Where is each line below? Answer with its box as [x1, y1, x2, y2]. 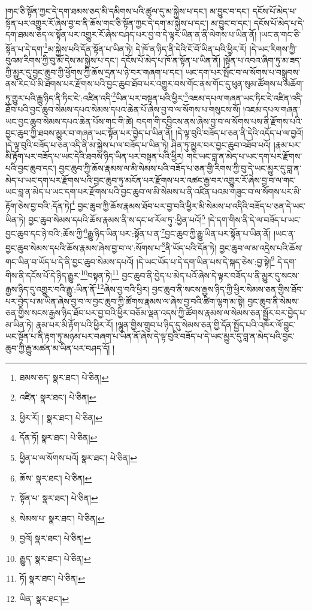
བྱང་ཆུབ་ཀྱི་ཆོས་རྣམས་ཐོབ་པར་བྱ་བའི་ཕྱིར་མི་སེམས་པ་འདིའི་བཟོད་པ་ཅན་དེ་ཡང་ [77, 199, 306, 212]
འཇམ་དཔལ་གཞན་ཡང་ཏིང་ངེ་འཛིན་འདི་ [187, 91, 303, 104]
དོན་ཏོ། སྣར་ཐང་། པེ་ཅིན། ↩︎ [19, 431, 98, 444]
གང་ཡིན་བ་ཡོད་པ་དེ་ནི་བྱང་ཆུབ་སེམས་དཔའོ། [5, 255, 134, 267]
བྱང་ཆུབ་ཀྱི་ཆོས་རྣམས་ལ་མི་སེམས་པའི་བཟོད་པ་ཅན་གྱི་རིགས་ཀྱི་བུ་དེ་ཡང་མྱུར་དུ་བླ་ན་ [59, 162, 301, 174]
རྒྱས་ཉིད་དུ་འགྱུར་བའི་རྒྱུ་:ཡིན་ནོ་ [5, 282, 97, 295]
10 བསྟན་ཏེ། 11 [80, 267, 119, 281]
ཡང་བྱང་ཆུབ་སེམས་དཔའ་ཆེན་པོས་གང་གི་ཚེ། [5, 115, 134, 127]
